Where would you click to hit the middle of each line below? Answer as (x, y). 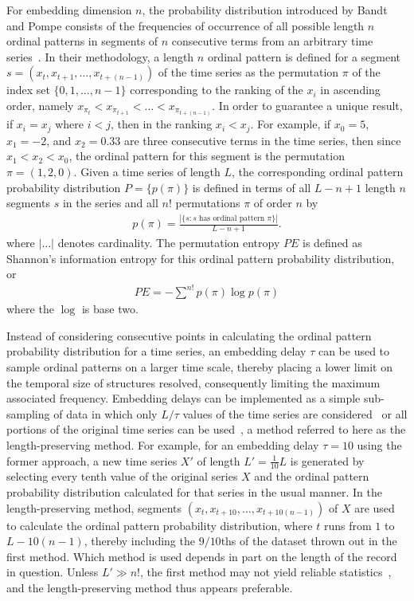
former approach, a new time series (92, 460)
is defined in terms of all (252, 187)
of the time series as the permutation (248, 72)
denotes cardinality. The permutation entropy (169, 242)
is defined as (332, 242)
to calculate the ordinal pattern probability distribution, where (160, 525)
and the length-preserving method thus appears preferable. (150, 587)
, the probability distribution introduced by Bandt (265, 10)
